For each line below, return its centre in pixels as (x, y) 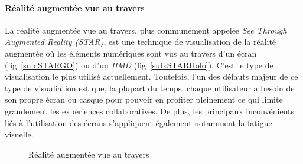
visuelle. (19, 134)
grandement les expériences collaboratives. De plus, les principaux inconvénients (150, 111)
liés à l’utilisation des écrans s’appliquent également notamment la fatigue (139, 122)
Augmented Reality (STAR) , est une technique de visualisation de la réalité (141, 42)
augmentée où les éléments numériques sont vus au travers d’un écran (131, 53)
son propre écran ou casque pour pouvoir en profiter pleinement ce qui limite (144, 99)
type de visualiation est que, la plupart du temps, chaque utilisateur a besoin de (150, 88)
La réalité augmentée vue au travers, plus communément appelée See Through (146, 30)
